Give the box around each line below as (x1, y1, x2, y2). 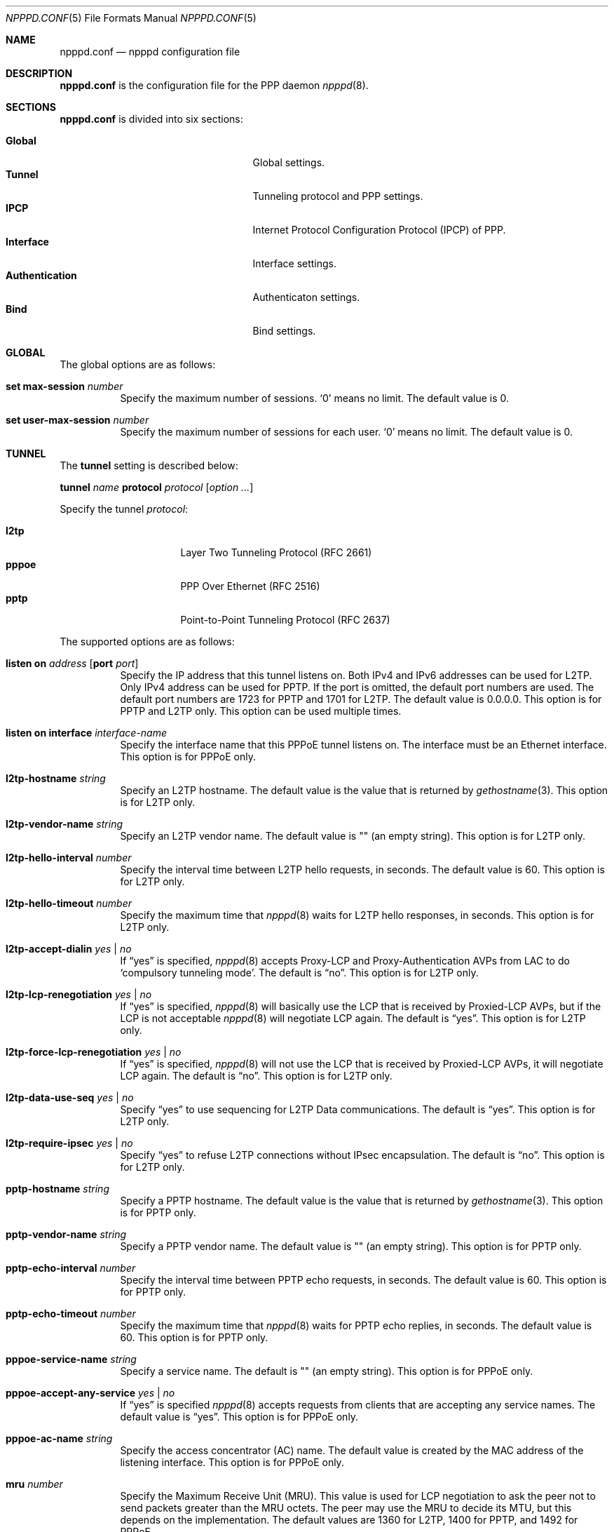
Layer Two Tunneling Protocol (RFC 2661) (180, 546, 372, 558)
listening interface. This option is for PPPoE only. (120, 1456, 344, 1468)
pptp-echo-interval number (6, 1262, 136, 1274)
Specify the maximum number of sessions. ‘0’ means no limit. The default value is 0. (120, 392, 510, 404)
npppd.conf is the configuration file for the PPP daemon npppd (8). (60, 79, 369, 91)
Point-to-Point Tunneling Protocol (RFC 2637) (180, 614, 390, 626)
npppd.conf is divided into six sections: (60, 113, 243, 125)
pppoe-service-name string (6, 1353, 137, 1365)
